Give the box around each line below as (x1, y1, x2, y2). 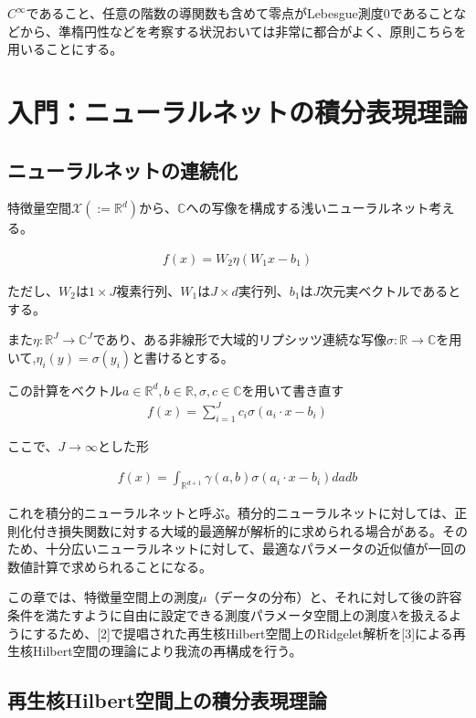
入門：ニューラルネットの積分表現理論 (7, 92, 469, 130)
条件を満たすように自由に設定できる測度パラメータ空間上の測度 (7, 606, 391, 625)
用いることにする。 (7, 39, 123, 58)
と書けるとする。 (132, 347, 234, 366)
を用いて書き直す (241, 380, 344, 399)
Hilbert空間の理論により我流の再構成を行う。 (32, 641, 302, 660)
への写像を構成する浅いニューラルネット (185, 198, 429, 217)
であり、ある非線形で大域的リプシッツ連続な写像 (92, 330, 386, 349)
